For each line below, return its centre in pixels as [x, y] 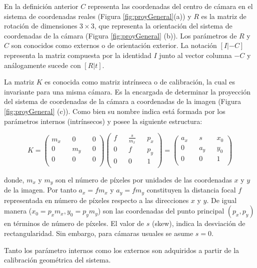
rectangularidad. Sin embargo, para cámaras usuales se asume [99, 233]
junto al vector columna [195, 55]
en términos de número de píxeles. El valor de [74, 223]
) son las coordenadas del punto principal [161, 211]
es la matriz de [224, 16]
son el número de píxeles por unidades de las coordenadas [144, 179]
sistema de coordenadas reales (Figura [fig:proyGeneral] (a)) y [98, 16]
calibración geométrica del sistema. [57, 260]
